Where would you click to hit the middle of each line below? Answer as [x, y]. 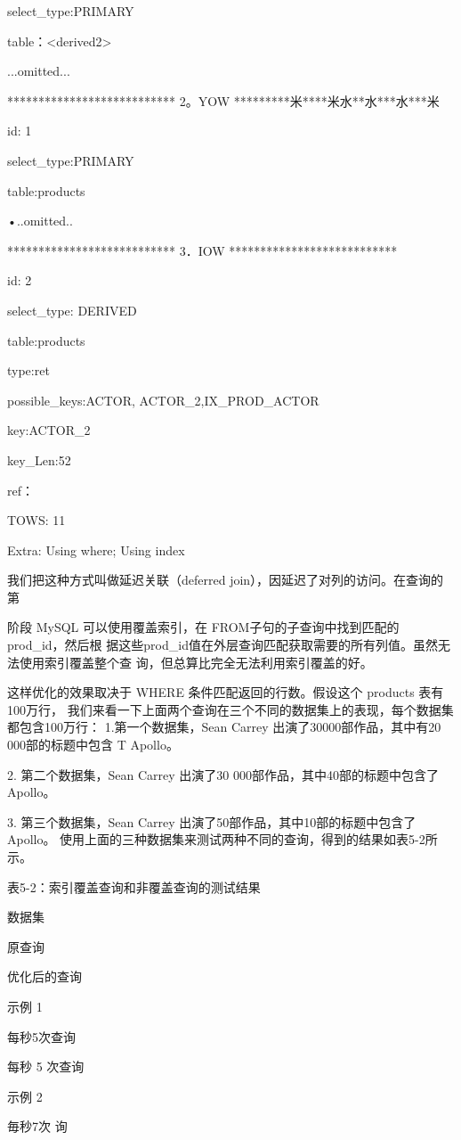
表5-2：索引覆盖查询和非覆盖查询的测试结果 [134, 886]
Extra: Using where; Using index [96, 549]
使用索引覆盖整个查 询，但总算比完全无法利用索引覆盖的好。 [196, 662]
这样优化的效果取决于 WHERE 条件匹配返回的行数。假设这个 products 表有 [226, 692]
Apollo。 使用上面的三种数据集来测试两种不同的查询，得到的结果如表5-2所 [222, 839]
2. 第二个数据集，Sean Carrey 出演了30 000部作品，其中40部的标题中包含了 [223, 774]
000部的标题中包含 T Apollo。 [93, 745]
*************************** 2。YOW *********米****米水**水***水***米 [223, 100]
